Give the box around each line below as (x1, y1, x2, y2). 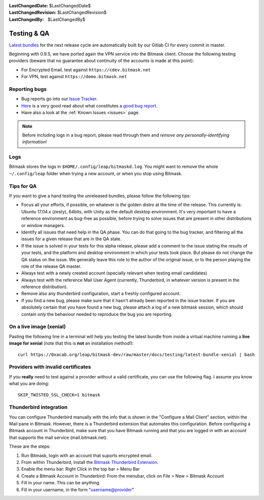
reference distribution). (21, 284, 68, 290)
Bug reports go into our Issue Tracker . (21, 96, 98, 102)
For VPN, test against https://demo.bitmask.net (21, 74, 127, 80)
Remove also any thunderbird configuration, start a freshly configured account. (21, 291, 181, 296)
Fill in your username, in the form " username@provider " (21, 486, 134, 493)
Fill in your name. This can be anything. (21, 480, 101, 486)
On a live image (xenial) (9, 323, 66, 330)
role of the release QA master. (21, 263, 82, 269)
